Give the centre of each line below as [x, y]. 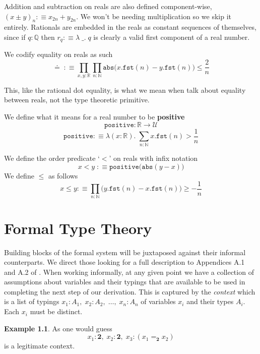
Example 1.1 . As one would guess [58, 328]
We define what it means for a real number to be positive [94, 117]
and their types [210, 301]
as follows [63, 175]
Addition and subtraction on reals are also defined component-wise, [108, 6]
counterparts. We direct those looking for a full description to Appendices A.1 [124, 262]
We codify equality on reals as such [58, 54]
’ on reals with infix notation [153, 158]
